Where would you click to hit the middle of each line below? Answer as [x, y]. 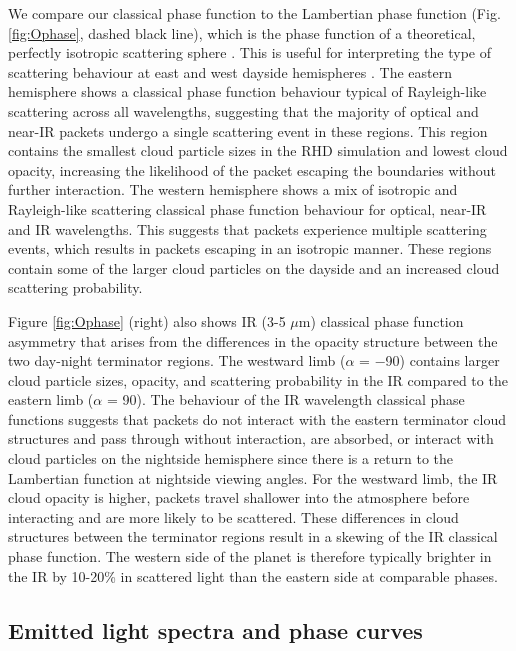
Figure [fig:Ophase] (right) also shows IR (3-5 [147, 320]
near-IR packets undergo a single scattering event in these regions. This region [248, 130]
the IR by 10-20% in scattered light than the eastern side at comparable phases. [253, 575]
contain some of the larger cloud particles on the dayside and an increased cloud [254, 267]
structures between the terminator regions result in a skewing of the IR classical [253, 536]
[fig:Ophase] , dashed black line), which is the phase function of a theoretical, [242, 32]
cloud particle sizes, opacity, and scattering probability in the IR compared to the [258, 379]
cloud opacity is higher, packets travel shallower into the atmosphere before [239, 497]
